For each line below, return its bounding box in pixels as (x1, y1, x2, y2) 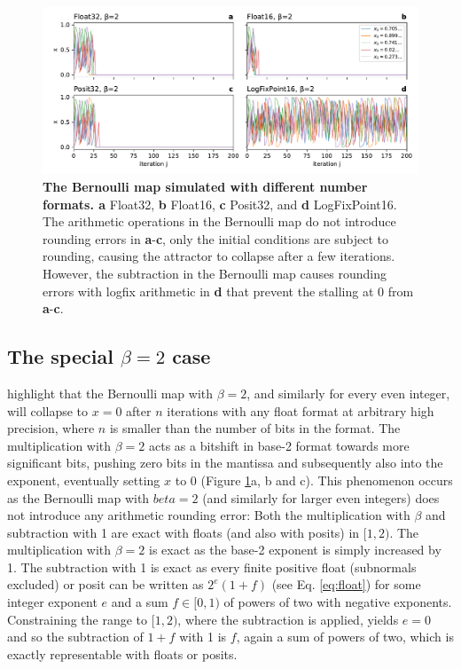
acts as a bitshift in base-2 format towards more (149, 436, 410, 454)
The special (7, 342, 113, 370)
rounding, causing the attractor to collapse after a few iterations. (43, 247, 395, 265)
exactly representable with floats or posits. (7, 644, 238, 663)
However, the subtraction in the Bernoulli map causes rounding (43, 264, 387, 282)
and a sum (111, 593, 168, 611)
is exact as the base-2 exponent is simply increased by (149, 540, 441, 559)
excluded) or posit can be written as (7, 575, 204, 594)
